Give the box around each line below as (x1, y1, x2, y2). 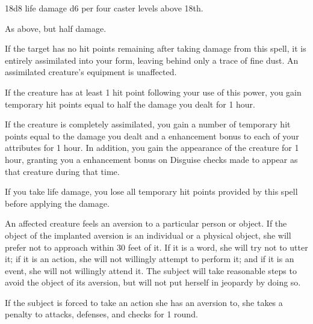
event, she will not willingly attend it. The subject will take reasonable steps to (5, 264, 297, 277)
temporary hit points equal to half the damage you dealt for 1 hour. (5, 97, 255, 110)
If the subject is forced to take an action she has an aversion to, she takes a (5, 296, 283, 308)
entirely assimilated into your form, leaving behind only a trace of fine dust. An (5, 53, 299, 66)
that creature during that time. (5, 165, 120, 177)
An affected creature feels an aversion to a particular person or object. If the (5, 217, 287, 230)
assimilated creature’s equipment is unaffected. (5, 66, 177, 78)
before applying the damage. (5, 197, 110, 209)
